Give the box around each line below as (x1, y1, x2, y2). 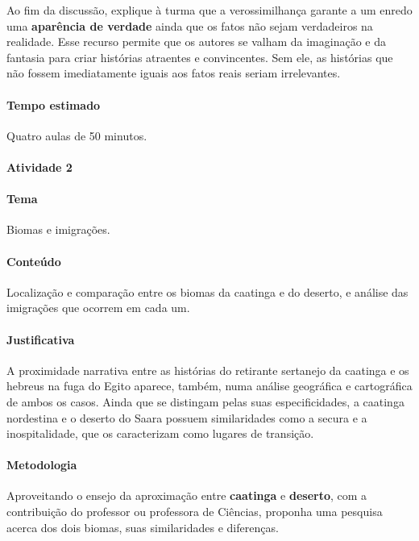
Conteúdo (6, 252, 61, 269)
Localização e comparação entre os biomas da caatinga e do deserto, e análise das (6, 283, 409, 300)
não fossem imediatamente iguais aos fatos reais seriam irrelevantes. (6, 65, 341, 81)
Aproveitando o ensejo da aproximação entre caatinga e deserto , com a (6, 487, 367, 504)
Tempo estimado (6, 96, 101, 113)
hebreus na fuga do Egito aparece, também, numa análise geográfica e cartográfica (6, 377, 413, 394)
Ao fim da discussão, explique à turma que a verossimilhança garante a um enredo (6, 2, 413, 18)
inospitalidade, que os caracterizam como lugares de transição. (6, 425, 314, 442)
